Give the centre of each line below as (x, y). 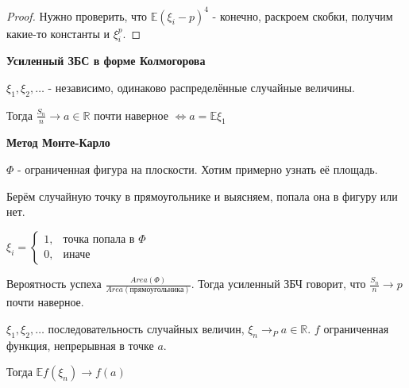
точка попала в (99, 240)
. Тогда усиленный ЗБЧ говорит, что (278, 284)
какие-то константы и (58, 33)
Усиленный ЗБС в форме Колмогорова (106, 61)
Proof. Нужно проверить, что (77, 15)
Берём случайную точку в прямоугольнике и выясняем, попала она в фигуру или (202, 196)
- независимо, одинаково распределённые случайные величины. (201, 87)
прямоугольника (157, 290)
